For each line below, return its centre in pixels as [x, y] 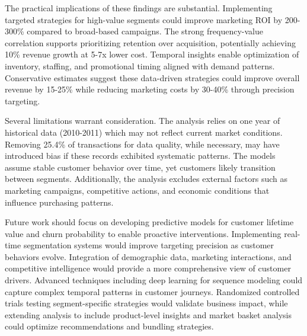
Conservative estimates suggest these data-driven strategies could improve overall [152, 77]
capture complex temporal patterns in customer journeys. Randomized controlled [152, 291]
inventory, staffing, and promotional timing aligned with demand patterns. [140, 65]
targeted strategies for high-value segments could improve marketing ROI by [144, 19]
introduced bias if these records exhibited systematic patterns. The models [140, 156]
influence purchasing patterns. [59, 202]
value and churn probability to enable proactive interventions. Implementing [143, 233]
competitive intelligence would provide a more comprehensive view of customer [148, 268]
